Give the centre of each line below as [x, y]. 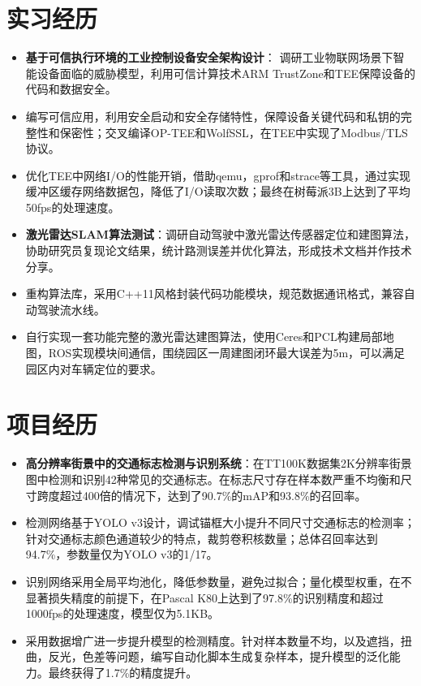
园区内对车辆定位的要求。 [94, 368]
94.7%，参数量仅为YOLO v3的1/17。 [122, 554]
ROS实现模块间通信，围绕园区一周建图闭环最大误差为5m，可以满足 [227, 353]
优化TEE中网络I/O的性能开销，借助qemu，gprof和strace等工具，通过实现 [218, 175]
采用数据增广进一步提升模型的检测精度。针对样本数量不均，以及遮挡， [213, 640]
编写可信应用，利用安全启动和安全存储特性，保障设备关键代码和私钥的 [213, 116]
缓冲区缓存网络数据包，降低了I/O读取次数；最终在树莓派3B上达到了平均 [218, 191]
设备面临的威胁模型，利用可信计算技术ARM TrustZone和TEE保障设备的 [226, 73]
